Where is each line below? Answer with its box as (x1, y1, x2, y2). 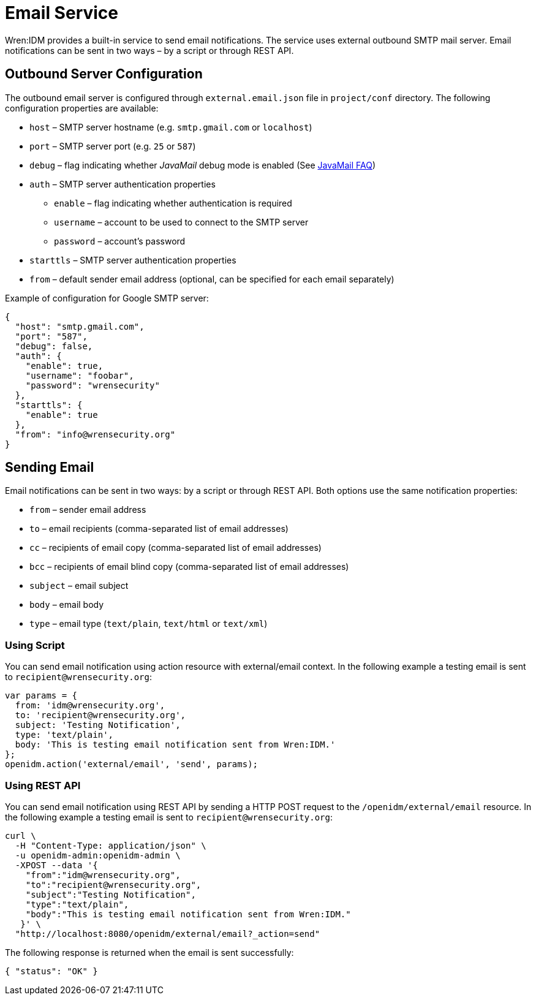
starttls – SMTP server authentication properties (29, 254, 236, 265)
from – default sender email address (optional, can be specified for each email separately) (29, 273, 394, 284)
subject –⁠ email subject (29, 580, 129, 591)
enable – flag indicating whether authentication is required (54, 197, 292, 208)
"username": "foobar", (25, 370, 134, 381)
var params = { (5, 691, 78, 701)
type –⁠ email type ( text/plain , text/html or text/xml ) (29, 618, 268, 629)
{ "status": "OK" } (5, 966, 98, 976)
